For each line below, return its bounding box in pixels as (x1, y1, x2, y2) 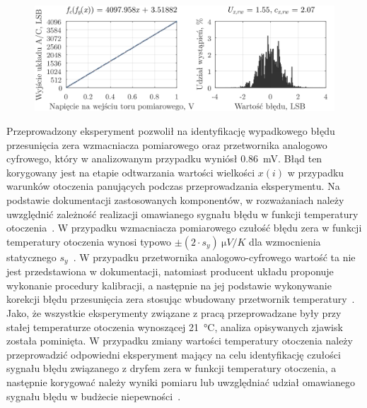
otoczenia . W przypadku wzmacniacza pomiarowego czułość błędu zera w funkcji (6, 220, 362, 235)
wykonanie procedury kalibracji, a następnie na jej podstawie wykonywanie (6, 277, 332, 292)
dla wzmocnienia (249, 234, 321, 248)
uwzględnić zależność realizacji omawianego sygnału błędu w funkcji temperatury (6, 206, 359, 221)
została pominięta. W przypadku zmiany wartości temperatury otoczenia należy (6, 333, 353, 348)
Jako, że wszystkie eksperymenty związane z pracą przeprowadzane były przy (6, 306, 342, 320)
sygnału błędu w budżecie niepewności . (6, 388, 181, 403)
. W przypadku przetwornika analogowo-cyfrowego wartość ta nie (73, 249, 356, 264)
